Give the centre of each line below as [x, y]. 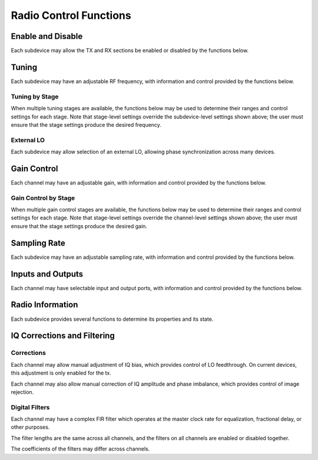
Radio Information [44, 305]
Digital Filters [30, 407]
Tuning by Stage [35, 96]
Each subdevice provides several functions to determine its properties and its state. [112, 319]
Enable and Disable [47, 36]
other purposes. [30, 427]
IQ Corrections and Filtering [63, 336]
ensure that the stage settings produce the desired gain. [79, 226]
